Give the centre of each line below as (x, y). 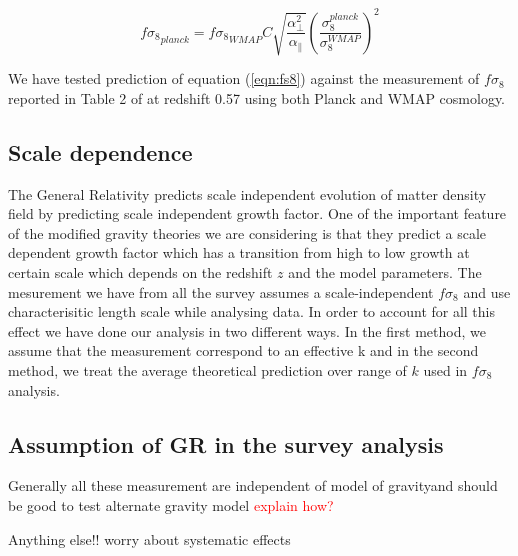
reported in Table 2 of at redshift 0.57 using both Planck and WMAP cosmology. (257, 97)
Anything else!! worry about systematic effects (149, 538)
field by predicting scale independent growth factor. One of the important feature (257, 213)
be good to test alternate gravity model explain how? (171, 504)
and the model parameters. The (385, 271)
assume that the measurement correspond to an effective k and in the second (243, 350)
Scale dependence (100, 151)
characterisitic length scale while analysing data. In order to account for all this (252, 311)
